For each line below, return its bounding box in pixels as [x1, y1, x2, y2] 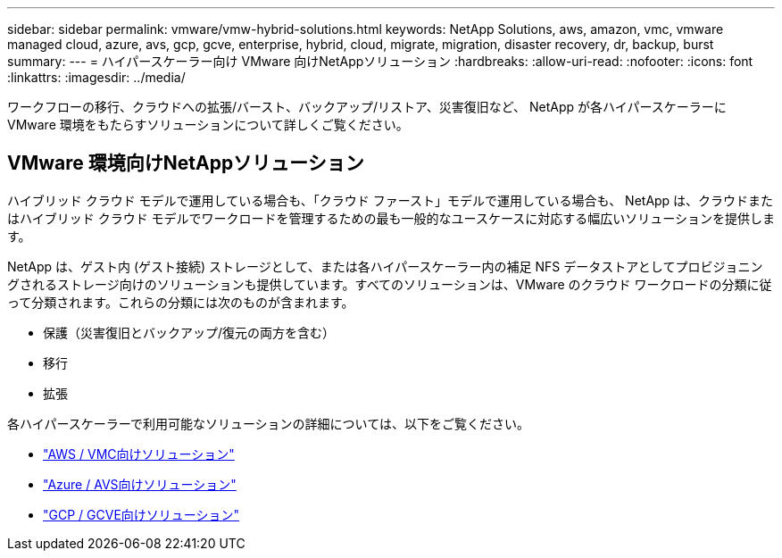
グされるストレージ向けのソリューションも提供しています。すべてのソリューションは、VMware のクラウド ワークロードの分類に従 [7, 276, 772, 292]
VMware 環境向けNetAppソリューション [7, 152, 364, 175]
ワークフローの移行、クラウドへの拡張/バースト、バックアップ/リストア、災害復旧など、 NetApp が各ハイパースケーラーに [7, 99, 727, 114]
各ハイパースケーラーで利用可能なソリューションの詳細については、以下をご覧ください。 [7, 415, 529, 431]
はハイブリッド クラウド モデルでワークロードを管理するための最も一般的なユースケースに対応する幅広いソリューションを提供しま [7, 210, 775, 226]
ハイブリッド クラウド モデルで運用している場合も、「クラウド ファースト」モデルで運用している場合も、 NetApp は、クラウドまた [7, 192, 774, 208]
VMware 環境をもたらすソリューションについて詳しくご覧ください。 [7, 117, 409, 132]
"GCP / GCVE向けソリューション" [43, 506, 240, 522]
